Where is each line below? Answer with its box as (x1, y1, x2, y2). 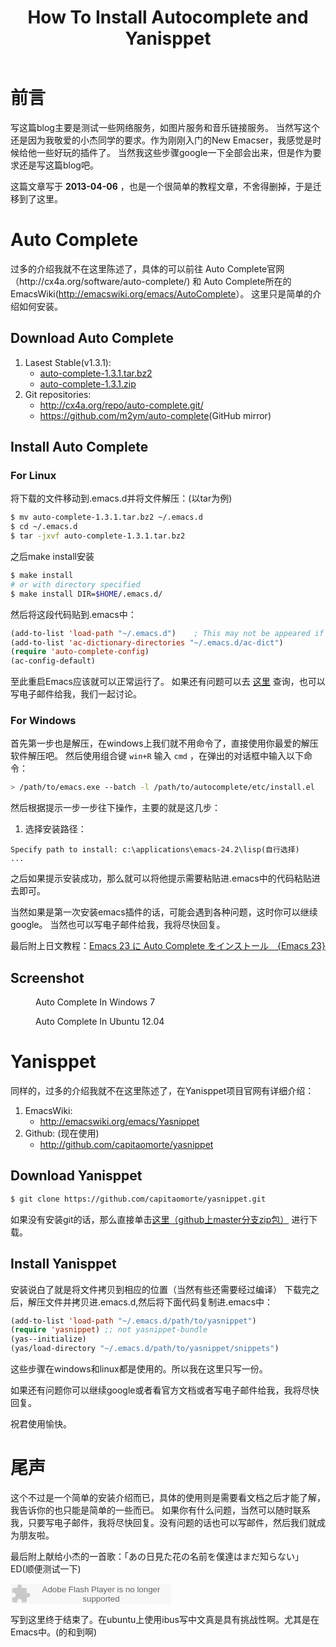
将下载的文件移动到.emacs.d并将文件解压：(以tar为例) (10, 492, 233, 505)
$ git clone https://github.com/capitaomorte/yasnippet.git (10, 1194, 267, 1204)
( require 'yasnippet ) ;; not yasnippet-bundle (10, 1325, 208, 1335)
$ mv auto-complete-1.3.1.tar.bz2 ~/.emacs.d (10, 512, 203, 523)
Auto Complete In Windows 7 (35, 996, 156, 1008)
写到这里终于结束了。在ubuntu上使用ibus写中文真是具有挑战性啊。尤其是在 (10, 1613, 320, 1625)
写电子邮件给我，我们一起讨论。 (10, 688, 142, 700)
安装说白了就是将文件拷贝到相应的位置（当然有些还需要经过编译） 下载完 (10, 1283, 311, 1295)
